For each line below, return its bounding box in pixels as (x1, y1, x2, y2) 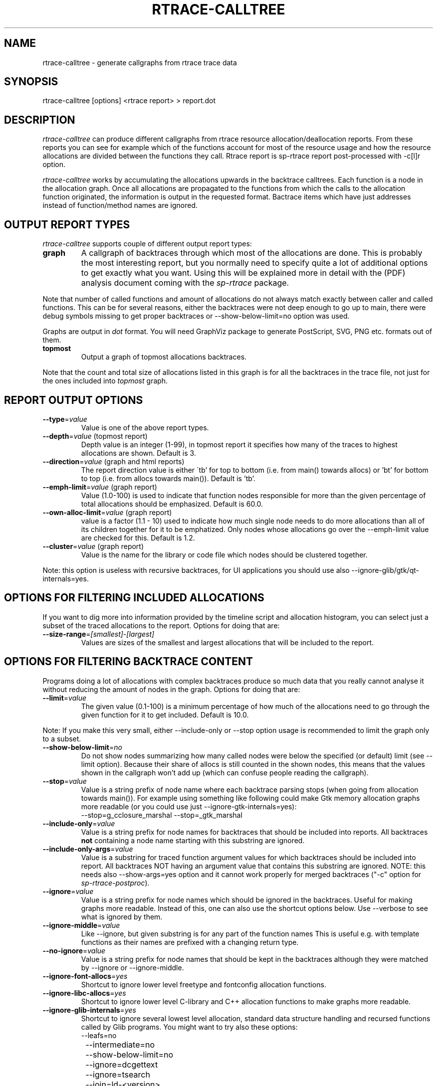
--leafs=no (81, 1031, 117, 1040)
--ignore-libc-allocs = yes (42, 988, 126, 997)
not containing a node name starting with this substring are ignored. (81, 836, 305, 845)
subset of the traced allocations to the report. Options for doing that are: (42, 621, 280, 630)
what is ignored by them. (81, 912, 163, 921)
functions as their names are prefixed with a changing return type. (81, 937, 299, 946)
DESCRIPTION (4, 113, 75, 126)
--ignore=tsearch (85, 1069, 150, 1080)
